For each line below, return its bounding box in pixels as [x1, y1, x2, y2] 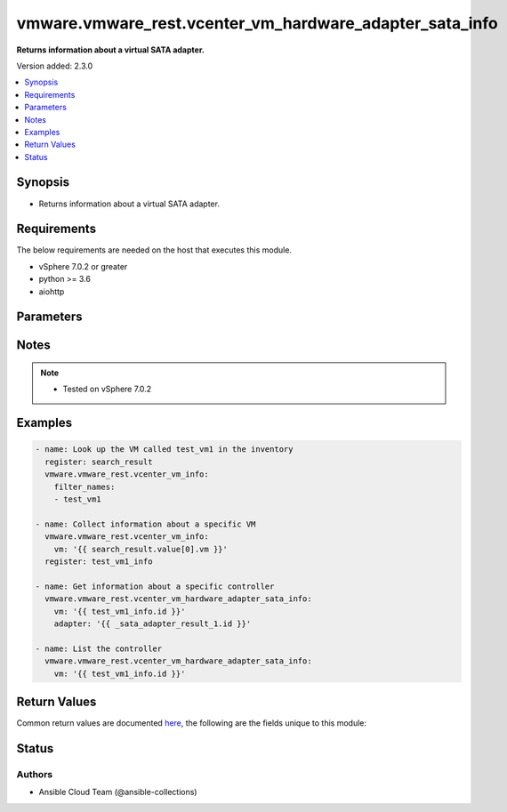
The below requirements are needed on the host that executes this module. [16, 245, 293, 255]
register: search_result [44, 456, 153, 467]
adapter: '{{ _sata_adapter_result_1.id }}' [53, 618, 252, 629]
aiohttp [38, 285, 65, 297]
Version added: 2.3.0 [16, 60, 93, 71]
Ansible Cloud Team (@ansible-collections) [38, 787, 197, 798]
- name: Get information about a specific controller [35, 581, 275, 591]
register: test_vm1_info [44, 556, 153, 567]
